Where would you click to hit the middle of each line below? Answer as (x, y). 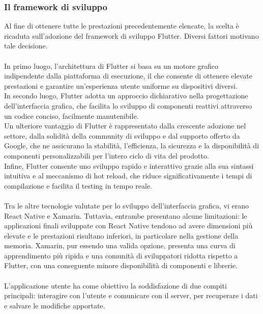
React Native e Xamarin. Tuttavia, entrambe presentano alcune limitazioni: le (126, 215)
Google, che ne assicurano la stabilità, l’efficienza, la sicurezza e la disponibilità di (132, 146)
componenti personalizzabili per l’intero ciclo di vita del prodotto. (107, 155)
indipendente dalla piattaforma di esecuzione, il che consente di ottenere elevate (128, 76)
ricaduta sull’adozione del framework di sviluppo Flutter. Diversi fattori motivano (131, 35)
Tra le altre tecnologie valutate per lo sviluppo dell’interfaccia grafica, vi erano (126, 205)
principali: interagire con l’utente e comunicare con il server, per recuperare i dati (131, 295)
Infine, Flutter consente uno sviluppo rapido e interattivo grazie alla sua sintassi (129, 165)
